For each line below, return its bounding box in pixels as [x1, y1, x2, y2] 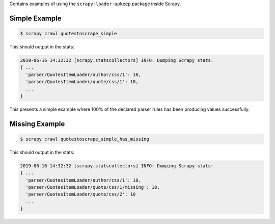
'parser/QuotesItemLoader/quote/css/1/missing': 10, [25, 184, 160, 190]
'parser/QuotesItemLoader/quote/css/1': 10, [25, 79, 139, 85]
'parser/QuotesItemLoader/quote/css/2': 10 [25, 191, 136, 197]
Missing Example [9, 119, 65, 128]
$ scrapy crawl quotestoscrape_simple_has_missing [20, 136, 150, 142]
